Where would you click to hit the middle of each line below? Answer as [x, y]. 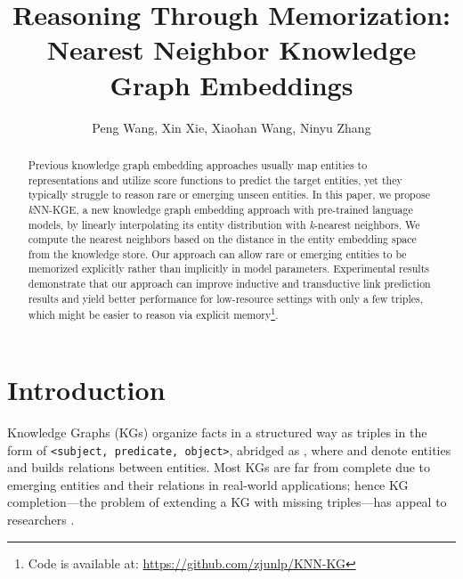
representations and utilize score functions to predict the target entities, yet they [215, 179]
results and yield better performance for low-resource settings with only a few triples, [226, 298]
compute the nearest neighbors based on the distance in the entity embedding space [222, 239]
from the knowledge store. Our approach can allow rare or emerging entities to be [217, 253]
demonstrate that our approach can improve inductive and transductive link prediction [229, 284]
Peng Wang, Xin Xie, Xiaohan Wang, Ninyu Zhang [231, 127]
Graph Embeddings [231, 84]
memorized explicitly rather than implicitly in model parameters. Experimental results [228, 269]
